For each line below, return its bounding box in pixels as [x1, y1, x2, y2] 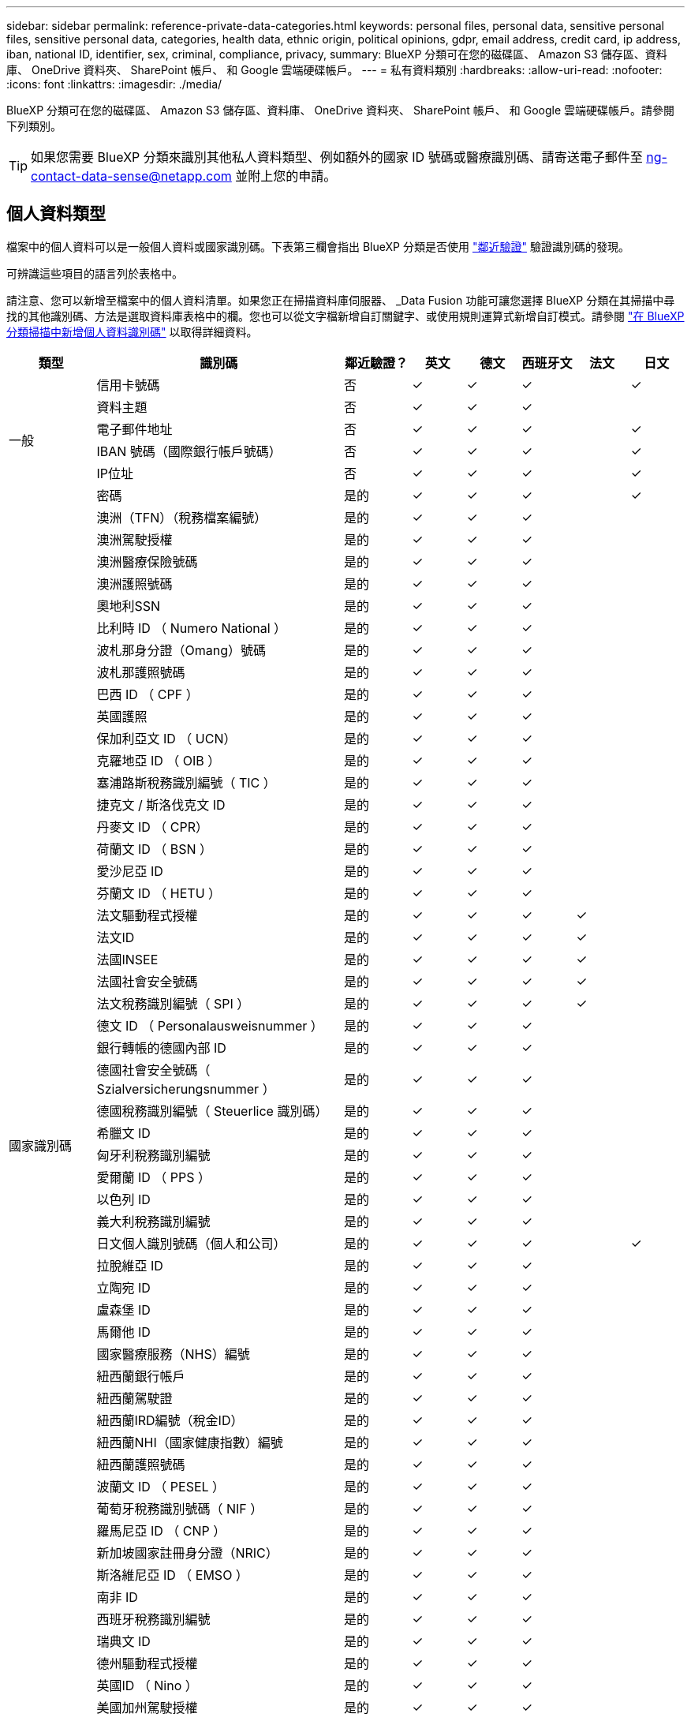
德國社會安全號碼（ [96, 1061, 211, 1078]
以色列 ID [96, 1191, 151, 1207]
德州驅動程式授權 [96, 1655, 198, 1671]
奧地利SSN [96, 597, 161, 614]
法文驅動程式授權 [96, 907, 198, 923]
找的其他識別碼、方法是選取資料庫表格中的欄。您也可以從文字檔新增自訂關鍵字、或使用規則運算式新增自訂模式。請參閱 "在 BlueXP [6, 309, 685, 323]
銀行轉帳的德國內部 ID [96, 1039, 226, 1056]
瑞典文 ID [96, 1633, 151, 1649]
